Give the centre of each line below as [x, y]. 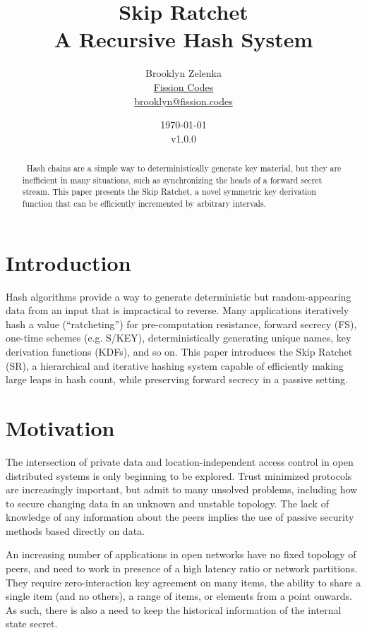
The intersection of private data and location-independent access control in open [180, 461]
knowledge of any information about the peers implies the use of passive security [180, 517]
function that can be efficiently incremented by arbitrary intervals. [144, 204]
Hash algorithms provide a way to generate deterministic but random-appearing [179, 296]
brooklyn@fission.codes [183, 101]
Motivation [60, 427]
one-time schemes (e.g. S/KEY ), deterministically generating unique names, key [179, 338]
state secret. [32, 623]
